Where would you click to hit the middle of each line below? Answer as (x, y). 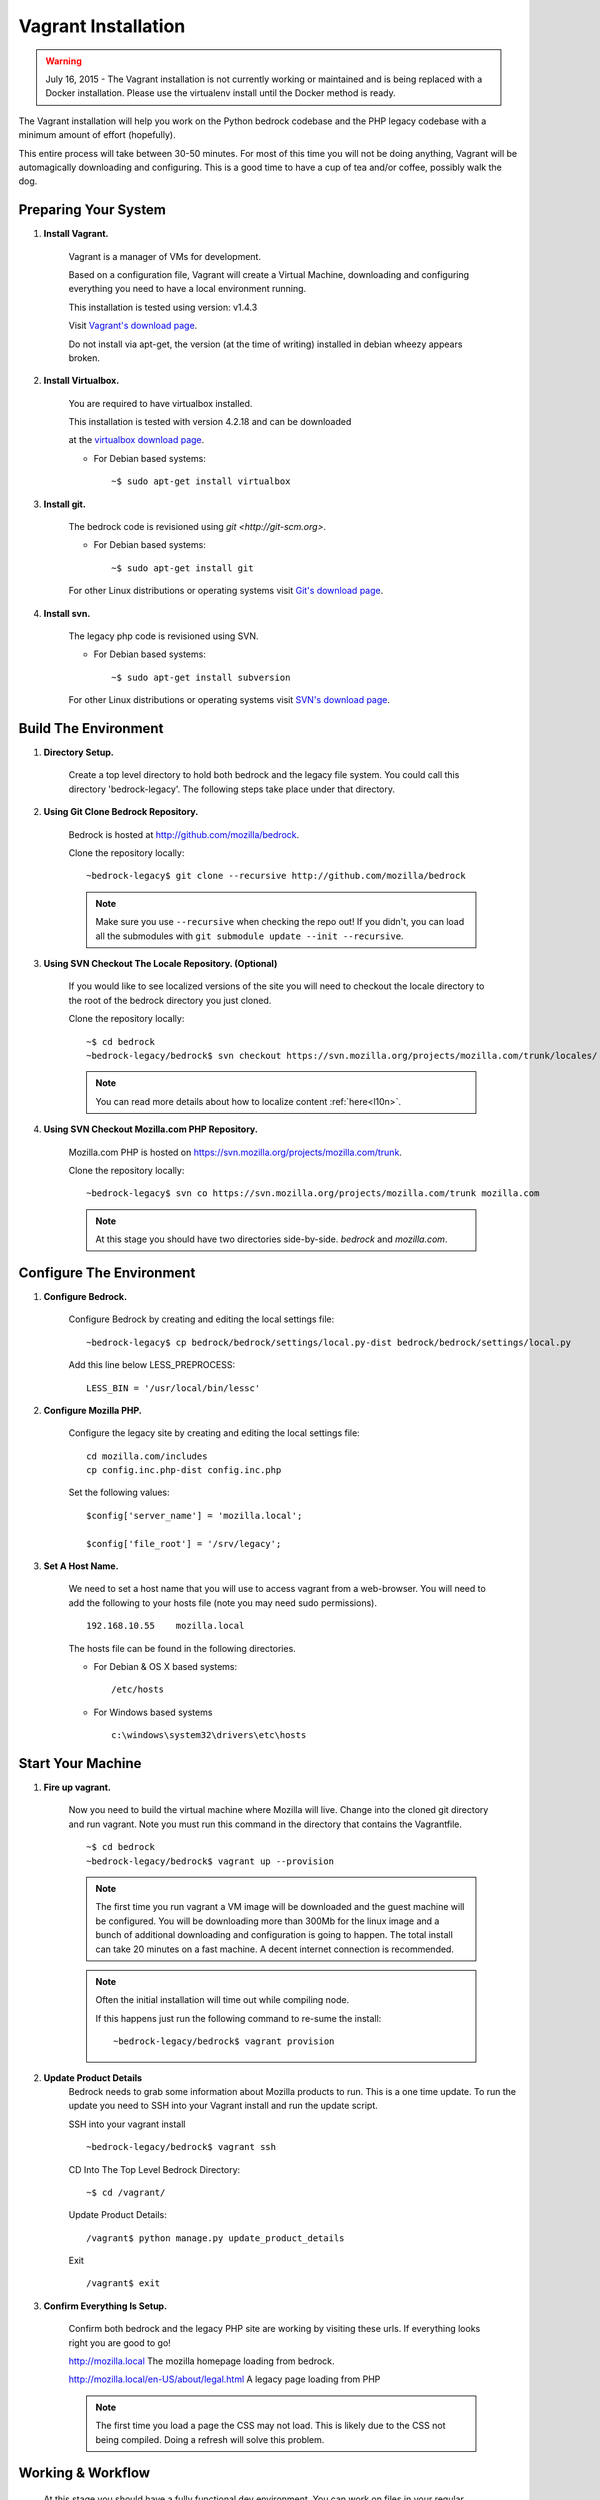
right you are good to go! (120, 2342)
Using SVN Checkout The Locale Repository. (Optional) (160, 963)
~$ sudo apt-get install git (182, 568)
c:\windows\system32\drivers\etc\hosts (209, 1735)
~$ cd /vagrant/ (126, 2192)
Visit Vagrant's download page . (133, 326)
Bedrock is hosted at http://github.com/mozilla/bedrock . (184, 834)
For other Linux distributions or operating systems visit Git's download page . (226, 591)
